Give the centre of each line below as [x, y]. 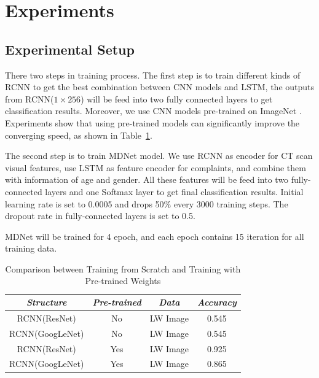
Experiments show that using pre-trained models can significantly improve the [152, 122]
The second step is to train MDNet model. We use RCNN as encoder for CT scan [159, 156]
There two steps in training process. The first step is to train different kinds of [153, 75]
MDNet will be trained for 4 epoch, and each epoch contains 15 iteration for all [155, 236]
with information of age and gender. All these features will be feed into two [147, 179]
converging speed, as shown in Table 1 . [79, 135]
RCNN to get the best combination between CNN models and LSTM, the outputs [160, 87]
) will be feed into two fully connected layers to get [177, 98]
